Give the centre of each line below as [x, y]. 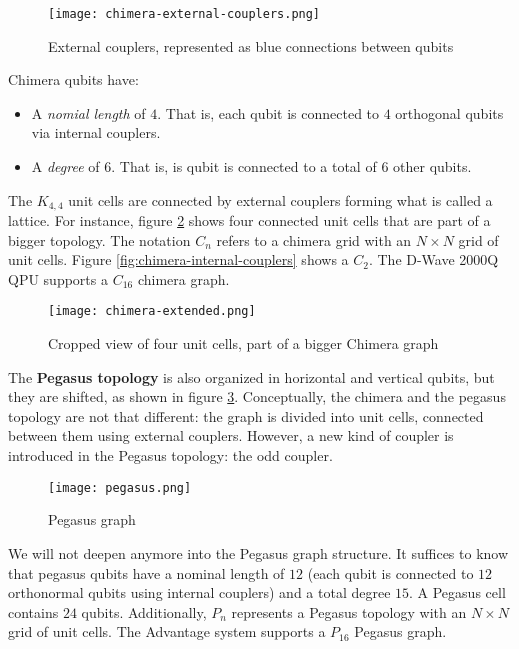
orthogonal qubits [449, 112]
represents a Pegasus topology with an [349, 611]
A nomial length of [88, 112]
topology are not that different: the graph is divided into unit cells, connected [246, 415]
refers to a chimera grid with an [314, 239]
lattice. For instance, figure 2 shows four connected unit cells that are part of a [249, 220]
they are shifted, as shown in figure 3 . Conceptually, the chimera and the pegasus [257, 396]
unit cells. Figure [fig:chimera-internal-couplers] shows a [178, 259]
